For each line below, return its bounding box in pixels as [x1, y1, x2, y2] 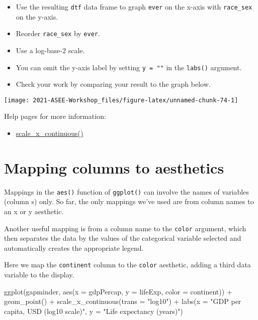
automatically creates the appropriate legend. [4, 242, 144, 253]
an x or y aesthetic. [4, 206, 64, 216]
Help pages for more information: [4, 111, 106, 121]
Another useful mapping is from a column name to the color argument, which [4, 223, 246, 233]
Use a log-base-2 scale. [16, 45, 85, 55]
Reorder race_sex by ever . [16, 28, 100, 39]
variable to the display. [4, 269, 74, 280]
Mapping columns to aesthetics [4, 157, 224, 178]
